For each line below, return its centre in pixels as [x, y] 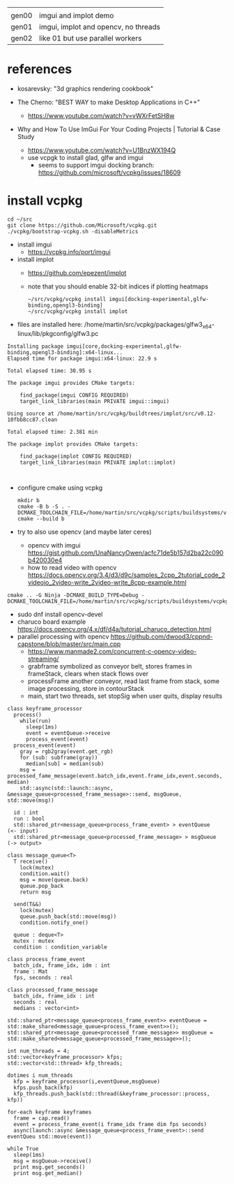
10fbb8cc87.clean [32, 419]
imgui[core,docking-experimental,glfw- [124, 346]
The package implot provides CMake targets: [73, 444]
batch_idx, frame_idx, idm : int [62, 965]
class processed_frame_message [53, 990]
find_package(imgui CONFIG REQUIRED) [75, 395]
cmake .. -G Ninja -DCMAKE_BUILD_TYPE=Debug [73, 595]
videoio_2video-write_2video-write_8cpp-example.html [107, 582]
